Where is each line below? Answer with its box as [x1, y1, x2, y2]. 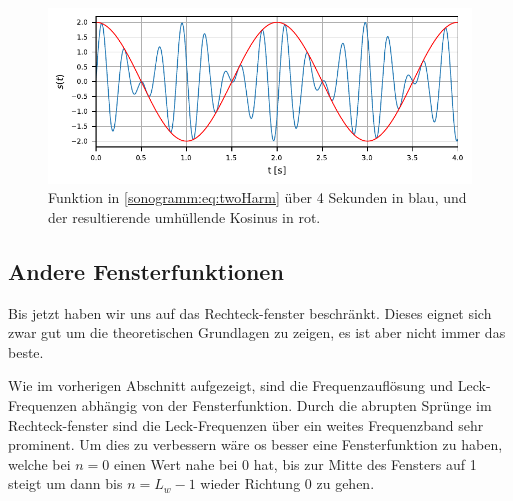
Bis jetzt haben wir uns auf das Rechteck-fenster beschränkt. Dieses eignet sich [8, 302, 492, 323]
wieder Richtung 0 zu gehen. [200, 473, 375, 494]
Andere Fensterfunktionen [8, 255, 284, 286]
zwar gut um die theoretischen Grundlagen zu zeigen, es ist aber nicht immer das [8, 322, 506, 343]
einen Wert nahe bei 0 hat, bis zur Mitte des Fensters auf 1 [113, 453, 477, 474]
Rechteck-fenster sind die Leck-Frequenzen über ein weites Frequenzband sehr [8, 414, 484, 435]
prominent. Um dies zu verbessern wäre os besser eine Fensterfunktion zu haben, [8, 434, 503, 455]
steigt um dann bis [8, 473, 123, 494]
